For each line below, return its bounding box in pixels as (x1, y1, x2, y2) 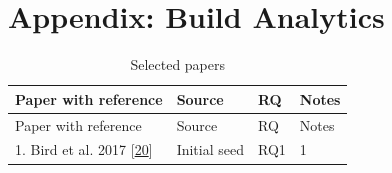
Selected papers (130, 54, 226, 75)
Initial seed (176, 139, 244, 160)
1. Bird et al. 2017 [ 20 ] (15, 139, 153, 160)
